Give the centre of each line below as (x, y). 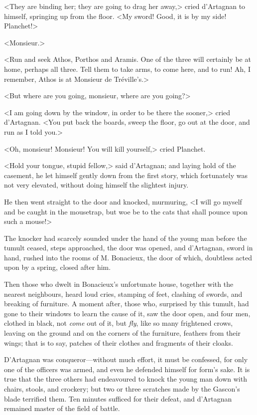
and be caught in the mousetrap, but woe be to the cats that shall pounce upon (126, 211)
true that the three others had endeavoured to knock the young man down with (126, 379)
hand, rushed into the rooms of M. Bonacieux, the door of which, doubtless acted (128, 257)
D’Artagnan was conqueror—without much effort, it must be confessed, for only (126, 359)
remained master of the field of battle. (62, 408)
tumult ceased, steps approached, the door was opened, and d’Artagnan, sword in (128, 248)
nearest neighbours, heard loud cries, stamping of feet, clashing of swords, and (123, 294)
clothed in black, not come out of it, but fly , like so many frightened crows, (119, 323)
